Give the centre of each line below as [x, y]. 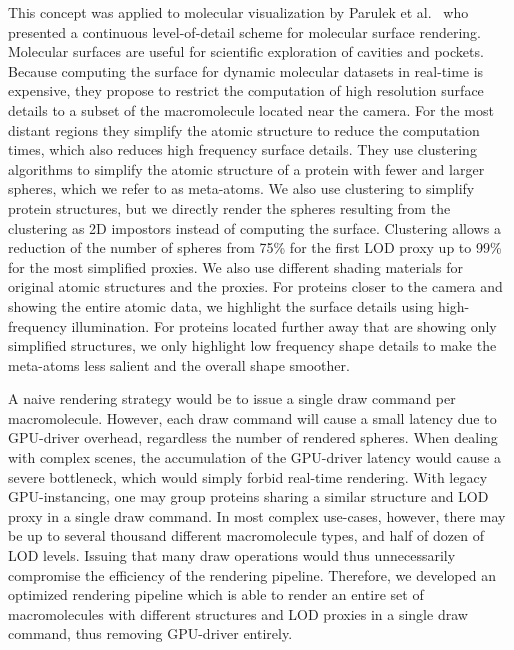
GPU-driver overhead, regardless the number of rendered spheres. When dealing [253, 437]
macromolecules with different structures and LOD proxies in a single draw [238, 613]
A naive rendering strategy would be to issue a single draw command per [232, 398]
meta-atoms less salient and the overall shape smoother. [179, 364]
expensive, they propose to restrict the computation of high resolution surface [246, 90]
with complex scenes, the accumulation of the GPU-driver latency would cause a [254, 457]
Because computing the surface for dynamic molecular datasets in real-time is [246, 70]
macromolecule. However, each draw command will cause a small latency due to [252, 417]
